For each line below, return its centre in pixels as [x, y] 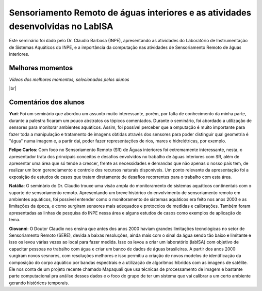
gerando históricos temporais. [39, 283]
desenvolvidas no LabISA [61, 26]
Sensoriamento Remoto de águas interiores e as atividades [130, 13]
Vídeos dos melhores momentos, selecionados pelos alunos [69, 79]
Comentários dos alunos [47, 102]
